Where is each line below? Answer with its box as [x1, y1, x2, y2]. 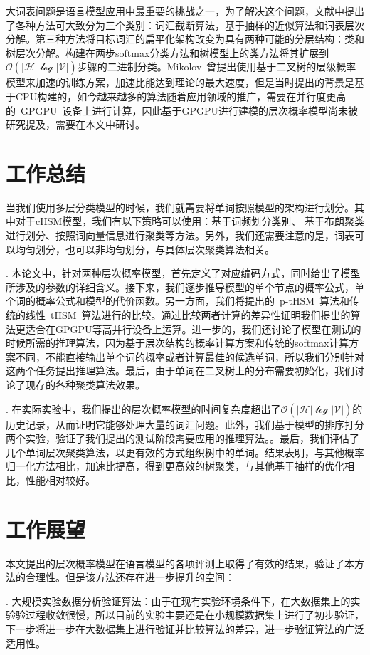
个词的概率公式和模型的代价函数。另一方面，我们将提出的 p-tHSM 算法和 [6, 293, 350, 308]
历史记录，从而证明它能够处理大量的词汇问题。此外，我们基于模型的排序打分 [6, 416, 364, 431]
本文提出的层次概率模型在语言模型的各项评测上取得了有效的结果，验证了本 [6, 555, 354, 570]
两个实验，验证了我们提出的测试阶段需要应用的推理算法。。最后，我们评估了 [6, 431, 359, 446]
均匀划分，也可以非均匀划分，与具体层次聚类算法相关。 [15, 241, 275, 256]
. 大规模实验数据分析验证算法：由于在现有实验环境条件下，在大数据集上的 [6, 593, 351, 608]
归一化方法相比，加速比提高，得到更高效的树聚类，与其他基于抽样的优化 [6, 459, 344, 473]
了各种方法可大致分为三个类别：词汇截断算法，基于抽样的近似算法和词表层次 [6, 17, 364, 32]
